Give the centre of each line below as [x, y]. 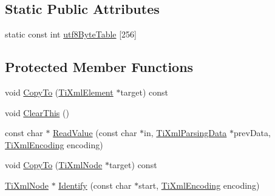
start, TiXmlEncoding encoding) [199, 185]
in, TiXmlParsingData [185, 133]
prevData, [252, 133]
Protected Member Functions [99, 67]
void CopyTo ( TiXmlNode [54, 165]
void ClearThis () [37, 112]
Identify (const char [95, 185]
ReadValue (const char [95, 133]
